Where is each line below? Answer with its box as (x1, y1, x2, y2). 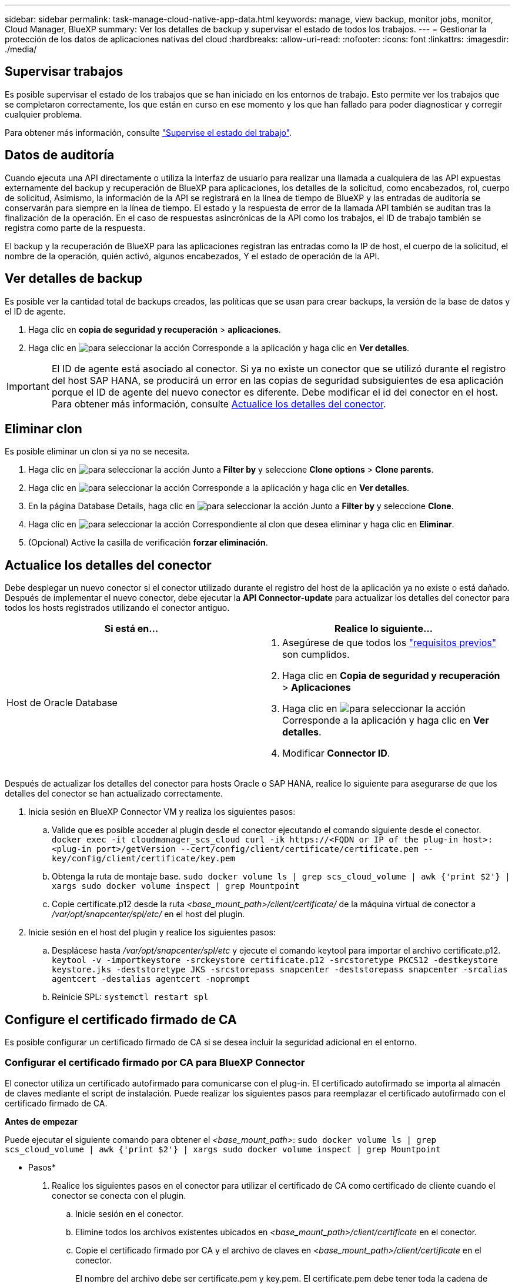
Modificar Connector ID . (282, 747, 390, 760)
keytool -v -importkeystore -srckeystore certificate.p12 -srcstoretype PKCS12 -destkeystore (52, 955, 498, 965)
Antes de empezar (5, 1116, 78, 1126)
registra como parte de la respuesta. (5, 222, 146, 233)
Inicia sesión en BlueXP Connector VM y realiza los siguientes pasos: (28, 807, 296, 817)
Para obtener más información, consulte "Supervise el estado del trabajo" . (5, 127, 292, 138)
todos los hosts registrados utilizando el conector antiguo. (5, 603, 230, 613)
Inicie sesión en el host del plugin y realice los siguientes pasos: (28, 927, 276, 938)
